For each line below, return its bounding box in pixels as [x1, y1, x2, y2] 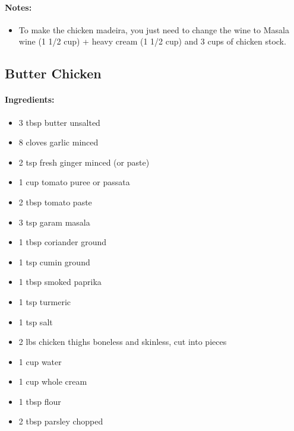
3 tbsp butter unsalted [18, 116, 100, 128]
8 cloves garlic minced [18, 136, 99, 148]
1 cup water [18, 355, 62, 367]
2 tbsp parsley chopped [18, 415, 103, 427]
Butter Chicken [5, 64, 102, 83]
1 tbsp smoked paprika [18, 275, 102, 288]
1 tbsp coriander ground [18, 236, 107, 248]
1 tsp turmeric [18, 295, 71, 308]
